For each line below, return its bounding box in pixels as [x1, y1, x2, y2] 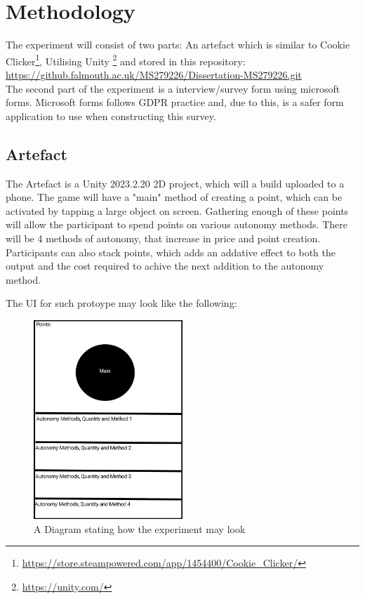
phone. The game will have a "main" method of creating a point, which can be [6, 190, 343, 204]
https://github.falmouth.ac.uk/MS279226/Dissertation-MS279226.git [6, 67, 302, 81]
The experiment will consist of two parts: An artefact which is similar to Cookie [6, 37, 350, 52]
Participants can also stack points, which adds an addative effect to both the [6, 244, 336, 259]
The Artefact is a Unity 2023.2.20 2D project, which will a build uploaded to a [6, 176, 345, 190]
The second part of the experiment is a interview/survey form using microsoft [6, 81, 340, 96]
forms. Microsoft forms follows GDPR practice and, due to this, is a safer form [6, 95, 344, 110]
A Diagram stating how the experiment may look [34, 521, 246, 536]
